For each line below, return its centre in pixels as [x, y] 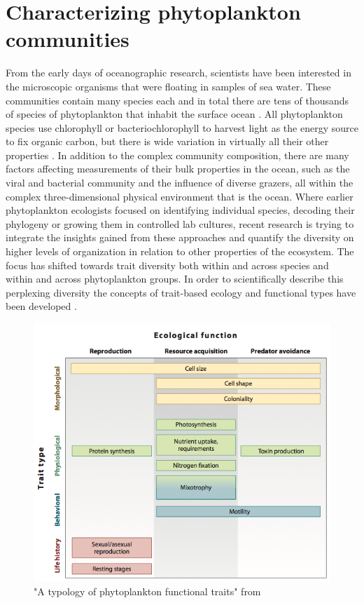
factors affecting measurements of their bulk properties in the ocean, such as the [178, 169]
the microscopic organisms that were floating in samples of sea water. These [168, 86]
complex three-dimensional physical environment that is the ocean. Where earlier [180, 196]
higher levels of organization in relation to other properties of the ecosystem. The [180, 251]
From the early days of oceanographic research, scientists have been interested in [178, 73]
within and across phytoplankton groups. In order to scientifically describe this [175, 279]
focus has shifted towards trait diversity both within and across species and [167, 265]
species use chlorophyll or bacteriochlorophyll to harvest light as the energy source [182, 127]
